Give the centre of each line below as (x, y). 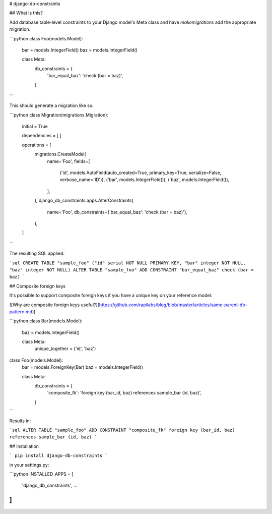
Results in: (20, 421)
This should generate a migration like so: (51, 105)
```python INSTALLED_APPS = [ (42, 474)
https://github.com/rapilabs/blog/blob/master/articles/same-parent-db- (173, 305)
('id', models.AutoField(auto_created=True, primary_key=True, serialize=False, (141, 173)
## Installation (24, 446)
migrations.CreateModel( (60, 154)
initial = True (35, 127)
